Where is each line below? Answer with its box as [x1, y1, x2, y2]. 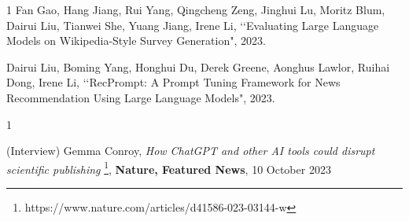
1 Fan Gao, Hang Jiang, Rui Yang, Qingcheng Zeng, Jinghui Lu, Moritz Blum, [6, 2, 385, 17]
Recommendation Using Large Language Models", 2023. [6, 89, 275, 105]
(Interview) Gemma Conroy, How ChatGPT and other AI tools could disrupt [6, 142, 375, 159]
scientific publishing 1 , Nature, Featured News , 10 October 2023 [6, 158, 331, 177]
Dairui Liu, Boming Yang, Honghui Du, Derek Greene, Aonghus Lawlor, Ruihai [6, 58, 390, 75]
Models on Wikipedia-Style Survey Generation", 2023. [6, 32, 266, 49]
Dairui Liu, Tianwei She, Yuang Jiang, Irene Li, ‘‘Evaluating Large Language [6, 17, 379, 33]
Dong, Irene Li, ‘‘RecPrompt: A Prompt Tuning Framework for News [6, 74, 341, 90]
